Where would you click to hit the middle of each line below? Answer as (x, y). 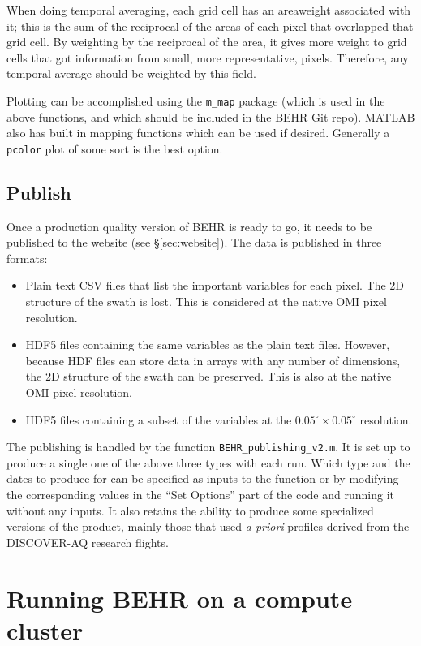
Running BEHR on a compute (180, 598)
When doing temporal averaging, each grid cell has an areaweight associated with (209, 10)
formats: (27, 258)
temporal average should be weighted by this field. (131, 73)
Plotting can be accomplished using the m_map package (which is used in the (196, 100)
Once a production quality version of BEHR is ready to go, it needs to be (189, 226)
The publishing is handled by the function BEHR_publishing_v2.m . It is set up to (208, 447)
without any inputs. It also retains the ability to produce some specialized (190, 510)
